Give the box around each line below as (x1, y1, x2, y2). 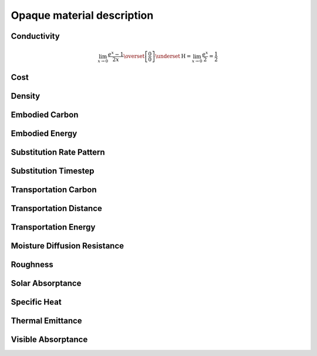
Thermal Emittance (11, 316, 82, 326)
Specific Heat (11, 297, 62, 307)
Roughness (11, 260, 53, 270)
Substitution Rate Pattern (11, 147, 105, 157)
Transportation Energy (11, 222, 96, 232)
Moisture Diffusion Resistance (11, 241, 124, 251)
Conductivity (11, 31, 60, 41)
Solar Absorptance (11, 278, 82, 288)
